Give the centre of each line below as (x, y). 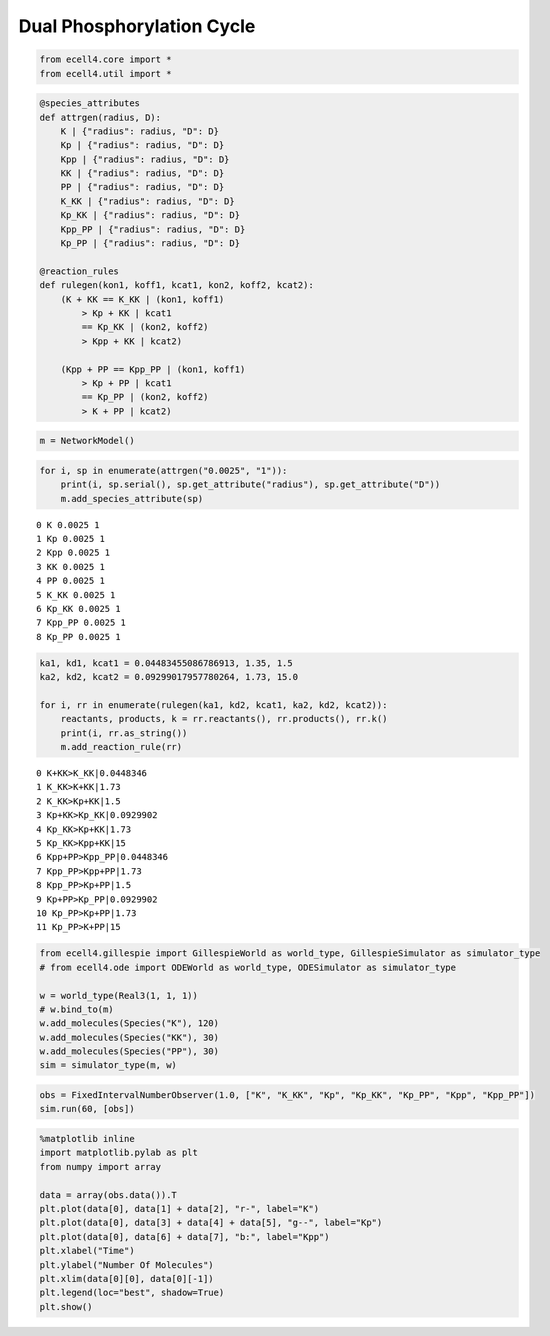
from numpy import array (100, 1166)
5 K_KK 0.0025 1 (76, 594)
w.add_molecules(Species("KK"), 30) (129, 1037)
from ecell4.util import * (105, 73)
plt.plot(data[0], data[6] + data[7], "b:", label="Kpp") (184, 1236)
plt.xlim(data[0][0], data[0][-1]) (126, 1278)
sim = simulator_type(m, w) (108, 1065)
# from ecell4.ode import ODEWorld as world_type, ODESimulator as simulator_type (248, 967)
